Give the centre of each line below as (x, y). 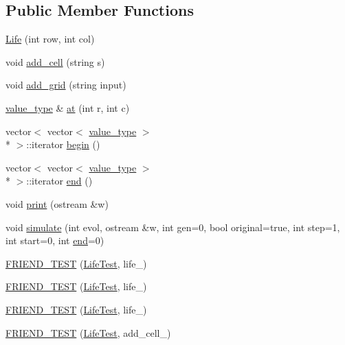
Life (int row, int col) (50, 39)
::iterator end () (59, 181)
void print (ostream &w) (57, 203)
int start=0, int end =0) (55, 240)
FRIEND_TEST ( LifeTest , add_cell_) (88, 332)
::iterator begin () (63, 144)
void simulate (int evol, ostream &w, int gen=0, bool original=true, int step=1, (173, 227)
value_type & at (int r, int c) (68, 107)
